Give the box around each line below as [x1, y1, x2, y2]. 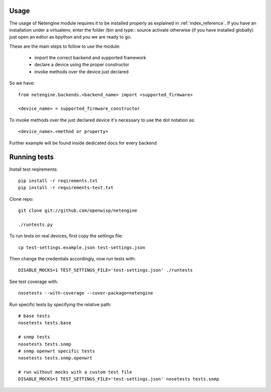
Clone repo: [9, 196, 34, 202]
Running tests [9, 153, 54, 162]
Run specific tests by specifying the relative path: [9, 301, 111, 307]
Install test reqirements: [9, 166, 58, 172]
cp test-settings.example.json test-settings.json [18, 244, 146, 250]
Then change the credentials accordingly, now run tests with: [9, 256, 136, 262]
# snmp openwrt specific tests [18, 348, 95, 354]
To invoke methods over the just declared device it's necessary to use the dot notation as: [9, 117, 195, 123]
